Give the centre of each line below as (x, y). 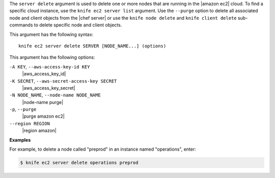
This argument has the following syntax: (51, 34)
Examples (20, 140)
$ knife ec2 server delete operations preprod (79, 163)
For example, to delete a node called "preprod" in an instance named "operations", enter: (103, 149)
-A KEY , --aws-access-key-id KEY (50, 66)
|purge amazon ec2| (43, 116)
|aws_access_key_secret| (49, 88)
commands (21, 25)
